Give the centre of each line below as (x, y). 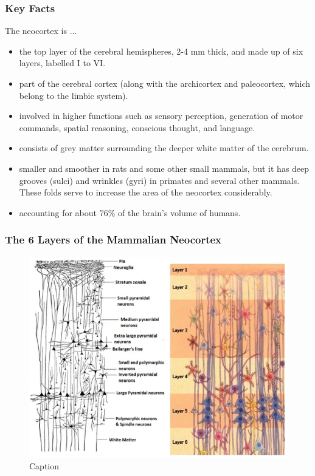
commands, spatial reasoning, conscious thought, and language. (137, 127)
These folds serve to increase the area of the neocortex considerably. (146, 192)
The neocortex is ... (41, 31)
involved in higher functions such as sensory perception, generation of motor (161, 116)
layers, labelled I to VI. (62, 63)
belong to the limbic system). (74, 95)
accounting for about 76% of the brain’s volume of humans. (130, 212)
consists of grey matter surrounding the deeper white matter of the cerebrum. (164, 148)
